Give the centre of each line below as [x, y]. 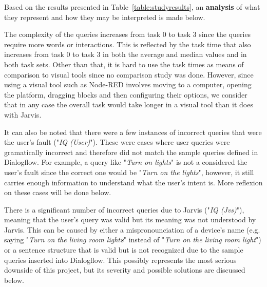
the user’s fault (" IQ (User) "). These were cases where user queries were [117, 142]
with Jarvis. [23, 114]
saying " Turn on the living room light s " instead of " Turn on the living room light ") [133, 240]
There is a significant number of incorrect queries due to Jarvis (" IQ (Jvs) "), [124, 209]
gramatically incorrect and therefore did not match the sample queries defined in [131, 152]
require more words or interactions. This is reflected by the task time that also [128, 44]
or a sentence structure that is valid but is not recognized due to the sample [124, 250]
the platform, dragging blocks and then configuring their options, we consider [126, 94]
